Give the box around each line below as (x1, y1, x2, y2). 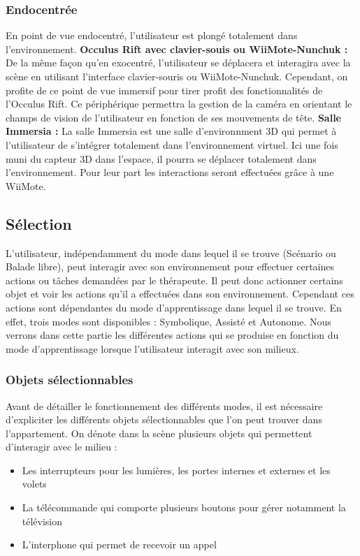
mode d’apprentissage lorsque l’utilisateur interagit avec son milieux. (6, 341, 299, 356)
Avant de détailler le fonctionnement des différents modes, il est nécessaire (6, 398, 323, 413)
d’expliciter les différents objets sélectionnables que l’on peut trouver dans (6, 412, 322, 427)
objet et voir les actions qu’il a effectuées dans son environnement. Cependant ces (6, 286, 354, 301)
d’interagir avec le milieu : (6, 439, 117, 454)
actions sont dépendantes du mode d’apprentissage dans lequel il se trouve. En (6, 300, 342, 314)
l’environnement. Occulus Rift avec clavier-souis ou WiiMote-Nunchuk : (6, 41, 348, 56)
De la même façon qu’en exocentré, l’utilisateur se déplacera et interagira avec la (6, 55, 351, 70)
